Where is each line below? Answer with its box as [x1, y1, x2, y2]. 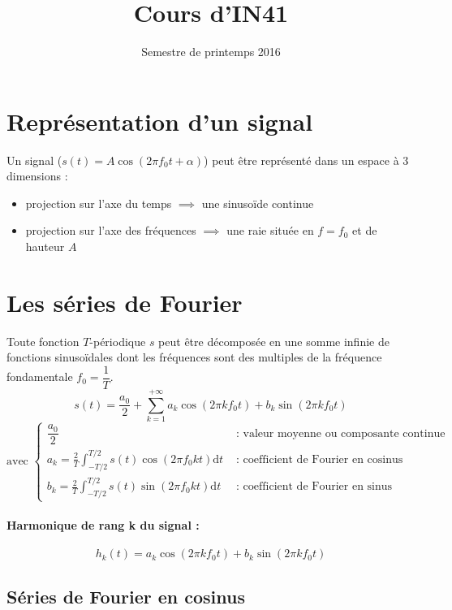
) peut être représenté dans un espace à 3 [204, 151, 409, 168]
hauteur [25, 238, 65, 255]
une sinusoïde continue [201, 194, 314, 211]
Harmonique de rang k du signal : [6, 516, 200, 533]
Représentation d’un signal [6, 104, 313, 137]
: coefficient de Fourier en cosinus [235, 453, 403, 465]
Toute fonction [6, 332, 80, 349]
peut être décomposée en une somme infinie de [158, 332, 390, 349]
